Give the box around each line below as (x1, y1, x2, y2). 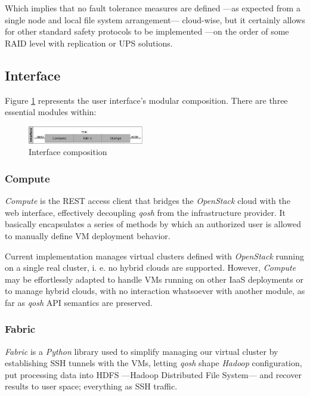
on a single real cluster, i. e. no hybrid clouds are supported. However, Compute (5, 261, 296, 274)
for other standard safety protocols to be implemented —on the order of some (5, 25, 289, 38)
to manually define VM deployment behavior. (5, 229, 170, 242)
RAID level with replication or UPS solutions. (5, 36, 173, 49)
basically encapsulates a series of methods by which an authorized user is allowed (5, 218, 301, 230)
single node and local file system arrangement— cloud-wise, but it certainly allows (5, 13, 305, 26)
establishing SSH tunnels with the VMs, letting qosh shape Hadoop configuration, (5, 357, 302, 369)
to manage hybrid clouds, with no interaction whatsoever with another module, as (5, 284, 305, 297)
